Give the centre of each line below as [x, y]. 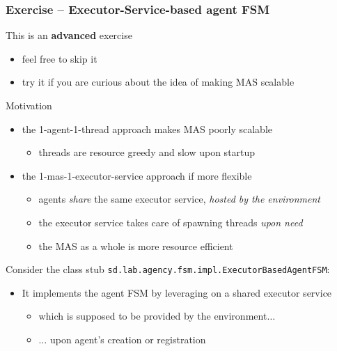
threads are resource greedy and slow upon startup [147, 152]
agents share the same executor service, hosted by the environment [180, 199]
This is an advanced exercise [69, 35]
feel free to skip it [60, 58]
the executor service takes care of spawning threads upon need [171, 222]
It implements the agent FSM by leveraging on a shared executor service [177, 292]
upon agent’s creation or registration [128, 339]
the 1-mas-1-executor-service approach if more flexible [137, 175]
